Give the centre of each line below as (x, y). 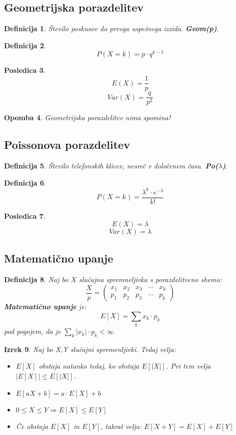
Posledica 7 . (25, 215)
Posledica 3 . (25, 70)
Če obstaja (32, 426)
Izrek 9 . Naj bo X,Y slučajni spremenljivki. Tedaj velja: (90, 349)
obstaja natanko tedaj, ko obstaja (89, 366)
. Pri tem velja (188, 366)
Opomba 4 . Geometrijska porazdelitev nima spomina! (87, 117)
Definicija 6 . (25, 182)
